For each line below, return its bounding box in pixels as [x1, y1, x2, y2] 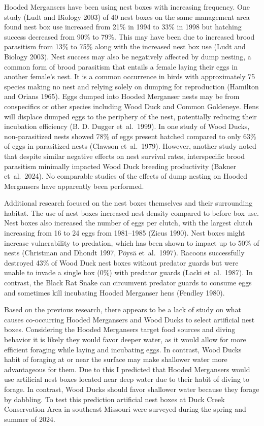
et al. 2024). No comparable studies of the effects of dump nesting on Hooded [4, 171, 248, 181]
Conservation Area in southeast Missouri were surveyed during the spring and [4, 404, 246, 414]
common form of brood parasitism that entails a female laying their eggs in [4, 61, 238, 72]
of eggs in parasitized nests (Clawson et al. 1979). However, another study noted [4, 141, 256, 151]
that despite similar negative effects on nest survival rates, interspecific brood [4, 150, 245, 161]
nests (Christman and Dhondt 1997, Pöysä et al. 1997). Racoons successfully [4, 247, 245, 258]
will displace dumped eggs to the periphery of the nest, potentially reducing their [4, 111, 257, 121]
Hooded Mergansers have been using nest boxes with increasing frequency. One [4, 2, 250, 12]
